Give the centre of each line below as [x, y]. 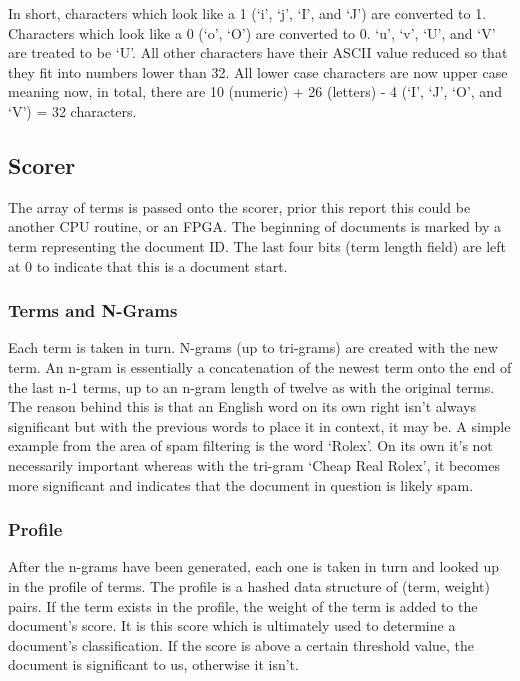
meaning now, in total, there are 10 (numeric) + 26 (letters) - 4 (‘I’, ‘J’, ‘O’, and [255, 91]
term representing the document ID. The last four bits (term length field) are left [257, 245]
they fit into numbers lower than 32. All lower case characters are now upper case [258, 71]
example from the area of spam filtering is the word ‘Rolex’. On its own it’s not [250, 445]
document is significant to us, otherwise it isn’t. [153, 664]
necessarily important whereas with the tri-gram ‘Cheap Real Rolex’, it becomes [254, 464]
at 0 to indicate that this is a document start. [148, 265]
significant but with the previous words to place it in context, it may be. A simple [259, 425]
